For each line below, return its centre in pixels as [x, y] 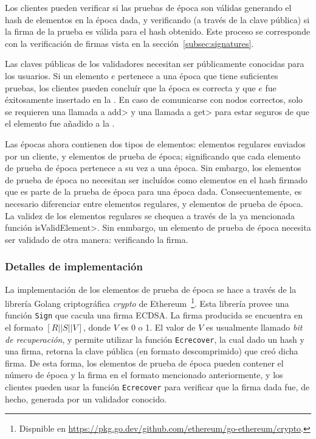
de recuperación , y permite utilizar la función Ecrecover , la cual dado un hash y [155, 339]
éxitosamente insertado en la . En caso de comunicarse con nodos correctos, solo [154, 100]
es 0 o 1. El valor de [158, 327]
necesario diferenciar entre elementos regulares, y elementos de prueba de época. [154, 203]
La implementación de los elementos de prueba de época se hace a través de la [151, 289]
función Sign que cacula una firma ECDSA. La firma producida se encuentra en [154, 315]
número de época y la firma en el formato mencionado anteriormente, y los [144, 375]
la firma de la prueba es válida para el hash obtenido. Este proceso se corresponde [158, 31]
